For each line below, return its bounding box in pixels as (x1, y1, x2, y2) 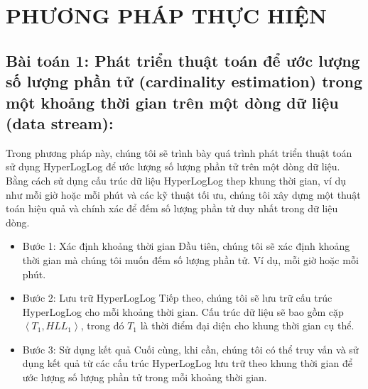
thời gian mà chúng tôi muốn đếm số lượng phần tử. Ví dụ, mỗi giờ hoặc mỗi (22, 252, 359, 267)
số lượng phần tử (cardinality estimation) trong (6, 70, 363, 92)
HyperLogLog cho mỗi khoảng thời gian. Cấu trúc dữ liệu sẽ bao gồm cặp (22, 304, 344, 319)
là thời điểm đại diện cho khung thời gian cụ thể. (140, 318, 355, 333)
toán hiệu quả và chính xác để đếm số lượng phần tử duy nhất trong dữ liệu (6, 201, 338, 216)
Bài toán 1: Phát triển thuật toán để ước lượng (6, 49, 360, 71)
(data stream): (6, 111, 114, 133)
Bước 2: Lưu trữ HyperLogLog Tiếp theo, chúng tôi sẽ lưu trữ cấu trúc (22, 290, 332, 305)
